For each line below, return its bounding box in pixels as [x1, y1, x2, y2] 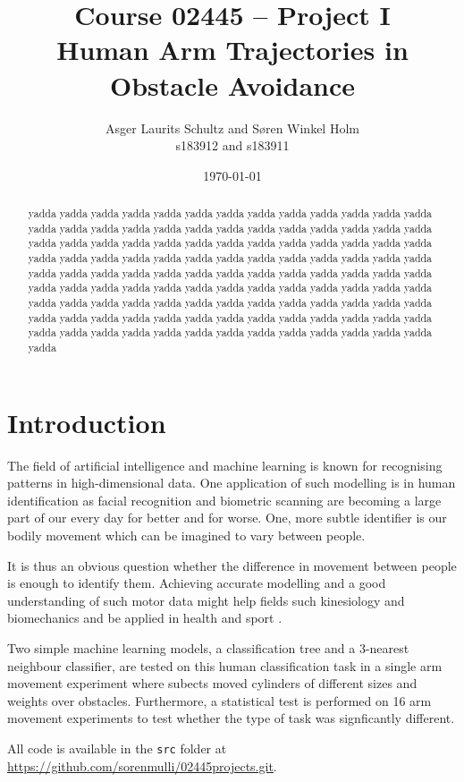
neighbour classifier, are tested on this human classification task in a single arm [7, 656, 443, 675]
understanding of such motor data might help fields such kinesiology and [7, 591, 405, 609]
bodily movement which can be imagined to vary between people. [7, 525, 366, 544]
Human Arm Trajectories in [56, 31, 409, 68]
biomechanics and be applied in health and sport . [7, 608, 283, 627]
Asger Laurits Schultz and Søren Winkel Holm [105, 118, 359, 137]
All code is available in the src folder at [7, 738, 227, 757]
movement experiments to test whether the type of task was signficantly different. [7, 709, 455, 727]
